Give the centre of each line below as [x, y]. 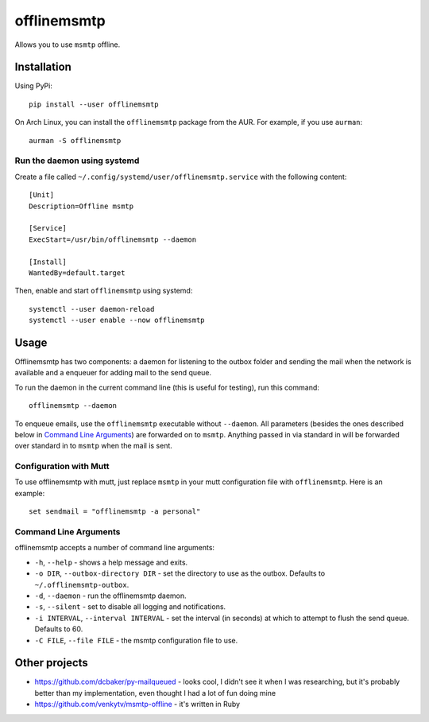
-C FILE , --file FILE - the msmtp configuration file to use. [136, 640]
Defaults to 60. [59, 629]
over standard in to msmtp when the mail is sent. [93, 446]
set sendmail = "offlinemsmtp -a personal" [115, 512]
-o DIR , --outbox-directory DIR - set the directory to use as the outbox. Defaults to [180, 573]
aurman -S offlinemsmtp [75, 140]
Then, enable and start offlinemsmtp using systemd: [104, 291]
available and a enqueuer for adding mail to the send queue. [113, 373]
